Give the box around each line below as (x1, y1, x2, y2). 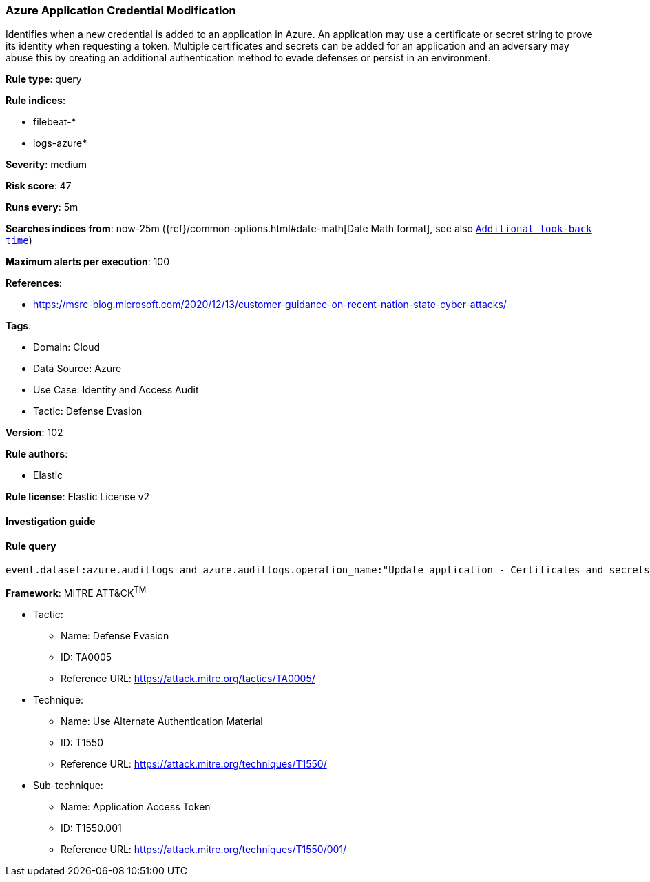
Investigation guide (6, 515, 96, 527)
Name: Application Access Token (61, 800, 211, 812)
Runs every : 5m (6, 201, 78, 214)
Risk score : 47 (6, 180, 72, 192)
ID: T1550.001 (61, 821, 122, 834)
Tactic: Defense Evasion (33, 405, 143, 418)
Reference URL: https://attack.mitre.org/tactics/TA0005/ (61, 672, 315, 684)
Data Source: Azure (33, 362, 122, 375)
